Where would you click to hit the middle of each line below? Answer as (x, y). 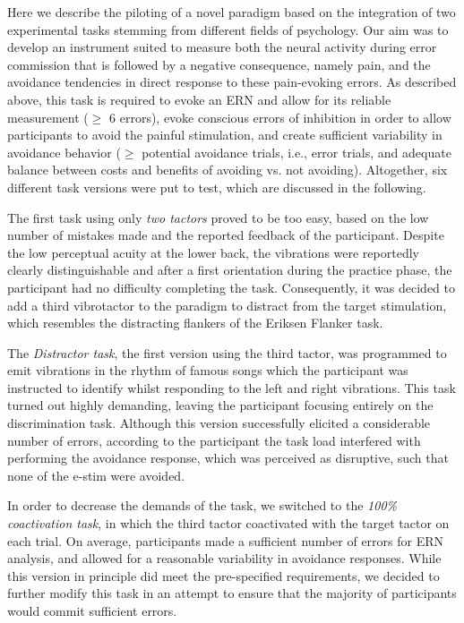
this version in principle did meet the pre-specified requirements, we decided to (223, 575)
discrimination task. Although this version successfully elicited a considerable (219, 423)
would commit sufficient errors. (92, 610)
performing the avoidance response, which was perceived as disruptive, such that (228, 458)
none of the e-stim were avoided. (96, 475)
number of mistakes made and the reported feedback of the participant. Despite (226, 235)
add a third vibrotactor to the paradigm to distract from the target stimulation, (227, 305)
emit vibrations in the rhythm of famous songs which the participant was (208, 370)
